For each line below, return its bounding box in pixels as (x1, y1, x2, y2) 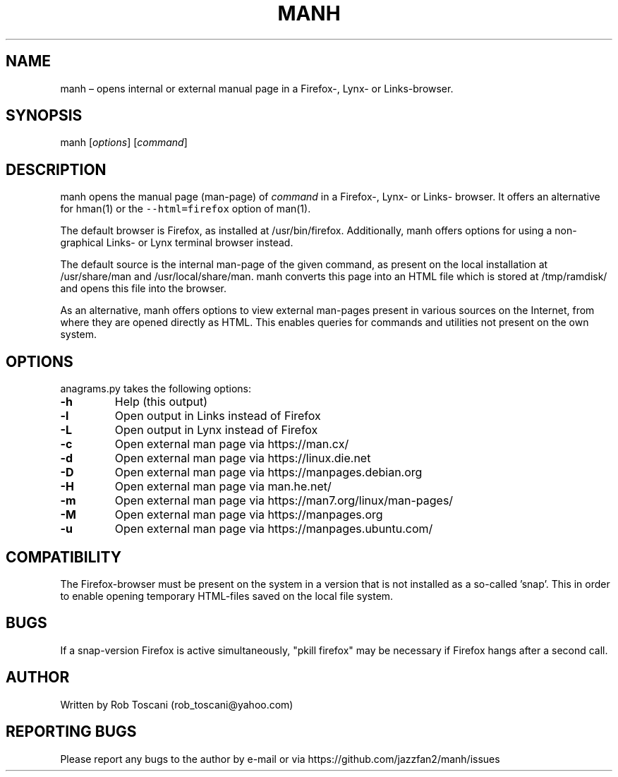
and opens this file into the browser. (60, 282, 226, 295)
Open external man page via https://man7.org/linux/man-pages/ (114, 493, 454, 508)
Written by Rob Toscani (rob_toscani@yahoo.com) (60, 698, 293, 711)
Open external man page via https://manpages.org (114, 507, 383, 522)
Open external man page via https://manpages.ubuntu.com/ (114, 522, 433, 536)
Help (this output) (114, 394, 208, 409)
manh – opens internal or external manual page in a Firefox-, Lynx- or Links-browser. (60, 82, 454, 95)
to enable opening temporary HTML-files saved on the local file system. (60, 589, 394, 602)
